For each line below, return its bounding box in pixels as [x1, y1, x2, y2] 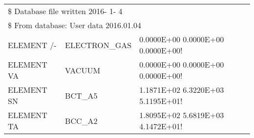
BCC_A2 [65, 115, 98, 126]
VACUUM [65, 64, 101, 76]
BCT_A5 [65, 89, 98, 101]
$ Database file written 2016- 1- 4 [8, 5, 123, 17]
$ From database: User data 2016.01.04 [8, 19, 141, 31]
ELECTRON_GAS [65, 39, 132, 51]
